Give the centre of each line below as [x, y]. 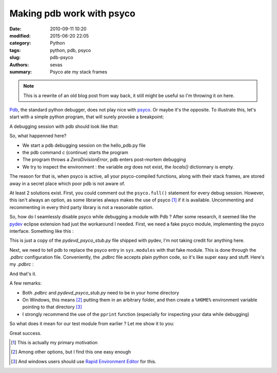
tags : [15, 50]
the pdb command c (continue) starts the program [75, 153]
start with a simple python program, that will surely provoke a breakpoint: [87, 117]
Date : [15, 29]
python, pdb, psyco [71, 50]
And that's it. [23, 274]
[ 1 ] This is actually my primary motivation [54, 342]
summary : [21, 71]
